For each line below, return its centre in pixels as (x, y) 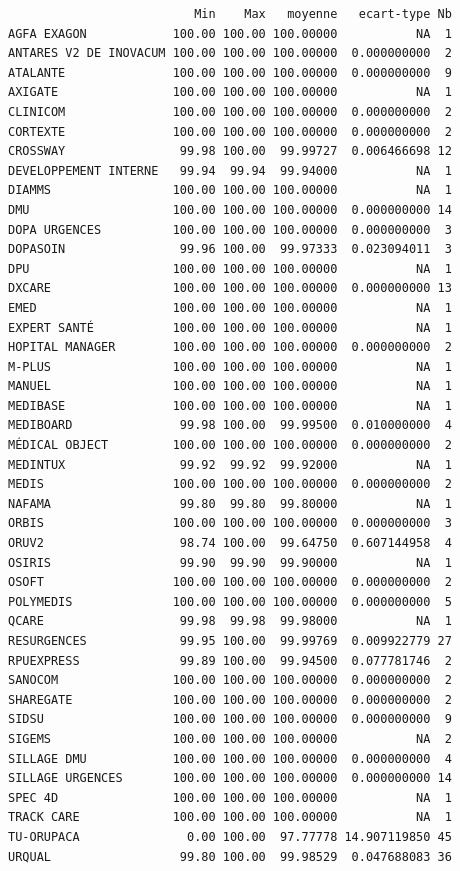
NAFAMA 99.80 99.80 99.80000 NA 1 (230, 503)
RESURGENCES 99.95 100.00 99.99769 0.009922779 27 (230, 641)
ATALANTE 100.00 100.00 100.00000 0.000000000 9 (230, 72)
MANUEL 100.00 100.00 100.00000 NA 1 (230, 386)
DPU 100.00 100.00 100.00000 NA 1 (230, 268)
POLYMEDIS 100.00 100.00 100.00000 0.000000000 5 (230, 601)
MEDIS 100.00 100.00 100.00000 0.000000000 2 (230, 484)
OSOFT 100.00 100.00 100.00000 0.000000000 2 (230, 582)
